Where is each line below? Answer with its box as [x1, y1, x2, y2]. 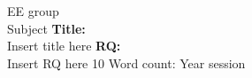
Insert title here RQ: [7, 36, 121, 55]
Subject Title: [7, 19, 86, 37]
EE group [7, 2, 59, 19]
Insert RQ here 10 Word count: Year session [7, 53, 246, 72]
